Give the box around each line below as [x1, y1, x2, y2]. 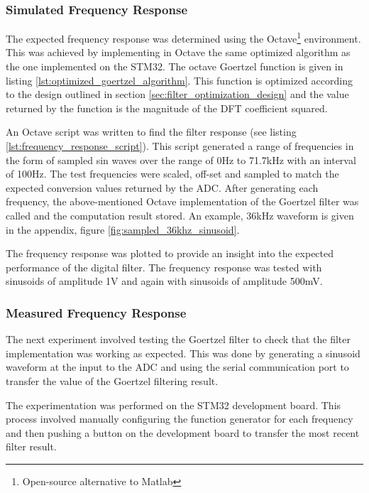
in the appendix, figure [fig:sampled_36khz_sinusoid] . [6, 222, 240, 237]
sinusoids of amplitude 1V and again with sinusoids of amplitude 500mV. [6, 273, 323, 288]
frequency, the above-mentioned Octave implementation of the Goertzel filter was [6, 194, 359, 209]
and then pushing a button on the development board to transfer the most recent [6, 425, 360, 440]
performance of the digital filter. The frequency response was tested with [6, 259, 322, 274]
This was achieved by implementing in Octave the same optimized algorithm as [6, 45, 351, 60]
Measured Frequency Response [6, 303, 187, 321]
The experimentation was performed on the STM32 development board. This [6, 397, 341, 412]
